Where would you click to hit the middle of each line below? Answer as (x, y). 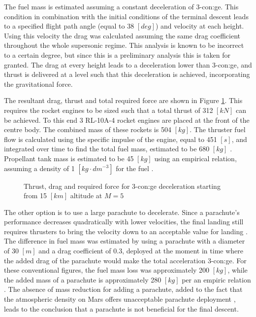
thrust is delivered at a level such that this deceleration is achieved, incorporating (127, 74)
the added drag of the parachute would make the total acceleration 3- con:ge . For (125, 260)
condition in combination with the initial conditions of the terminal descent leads (126, 16)
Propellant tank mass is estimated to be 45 (69, 158)
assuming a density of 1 (39, 168)
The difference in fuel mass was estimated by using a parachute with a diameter (125, 241)
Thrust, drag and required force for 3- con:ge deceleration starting (122, 186)
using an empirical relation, (195, 158)
